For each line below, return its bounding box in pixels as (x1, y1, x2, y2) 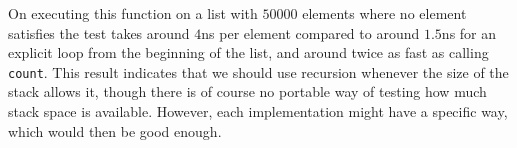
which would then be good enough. (8, 120, 222, 141)
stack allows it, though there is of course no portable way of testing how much (8, 81, 487, 102)
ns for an (441, 22, 497, 43)
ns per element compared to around (201, 22, 420, 43)
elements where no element (302, 3, 467, 23)
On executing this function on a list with (8, 3, 258, 23)
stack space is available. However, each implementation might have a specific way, (8, 101, 508, 122)
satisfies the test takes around (8, 22, 190, 43)
